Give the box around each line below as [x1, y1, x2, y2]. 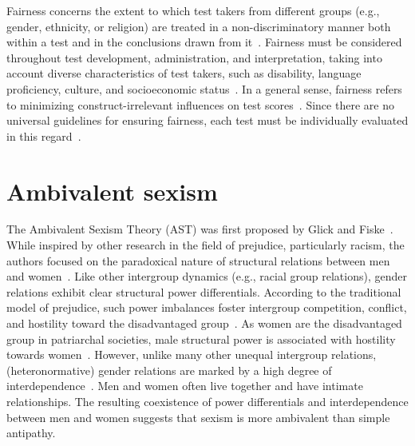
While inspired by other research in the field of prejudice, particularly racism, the [6, 237, 405, 253]
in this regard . [6, 127, 81, 144]
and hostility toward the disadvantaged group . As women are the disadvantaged [6, 315, 402, 332]
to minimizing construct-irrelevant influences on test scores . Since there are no [6, 96, 394, 113]
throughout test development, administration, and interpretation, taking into [6, 49, 382, 66]
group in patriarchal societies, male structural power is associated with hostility [6, 330, 396, 347]
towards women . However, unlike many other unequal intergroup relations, [6, 346, 377, 363]
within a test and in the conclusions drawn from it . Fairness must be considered [6, 34, 402, 50]
